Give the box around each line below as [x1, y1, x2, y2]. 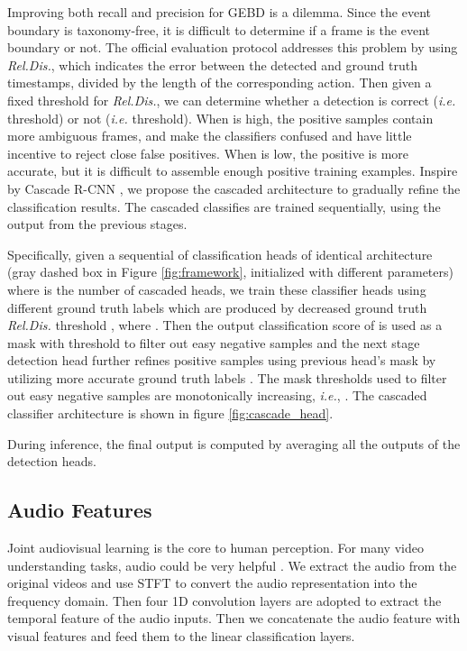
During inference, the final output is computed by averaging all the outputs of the [7, 434, 461, 453]
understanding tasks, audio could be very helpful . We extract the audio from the [7, 555, 457, 574]
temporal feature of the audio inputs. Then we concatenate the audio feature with [7, 609, 461, 628]
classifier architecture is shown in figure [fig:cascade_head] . [7, 404, 334, 423]
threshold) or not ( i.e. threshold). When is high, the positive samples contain [7, 108, 434, 127]
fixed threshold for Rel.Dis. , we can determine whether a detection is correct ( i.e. [7, 90, 456, 109]
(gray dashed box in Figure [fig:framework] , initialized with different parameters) [7, 262, 453, 281]
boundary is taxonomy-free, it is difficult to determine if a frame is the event [7, 20, 430, 39]
